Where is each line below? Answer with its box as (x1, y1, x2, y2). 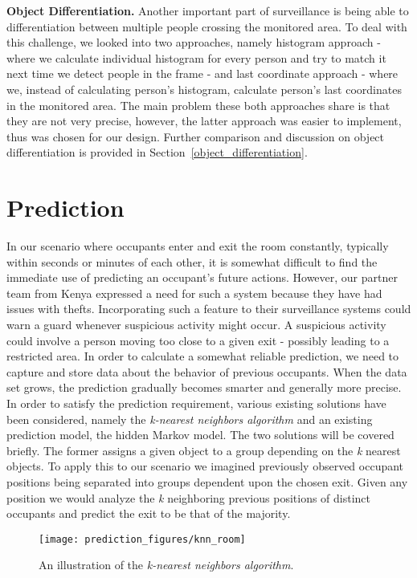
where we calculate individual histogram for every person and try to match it (6, 49, 386, 66)
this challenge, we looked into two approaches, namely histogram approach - (6, 34, 381, 51)
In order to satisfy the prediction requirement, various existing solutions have (6, 395, 386, 411)
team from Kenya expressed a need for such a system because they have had (6, 284, 382, 301)
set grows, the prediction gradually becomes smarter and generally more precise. (6, 379, 402, 396)
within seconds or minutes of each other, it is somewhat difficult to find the (6, 253, 378, 270)
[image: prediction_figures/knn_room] (39, 533, 246, 545)
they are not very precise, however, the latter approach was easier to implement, (6, 112, 402, 129)
